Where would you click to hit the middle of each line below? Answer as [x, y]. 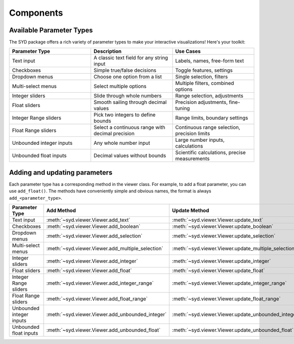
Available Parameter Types [51, 30]
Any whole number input [122, 143]
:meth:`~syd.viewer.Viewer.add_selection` [95, 236]
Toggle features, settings [204, 70]
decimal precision [114, 133]
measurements [193, 159]
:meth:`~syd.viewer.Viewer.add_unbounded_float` [103, 330]
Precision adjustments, [201, 102]
